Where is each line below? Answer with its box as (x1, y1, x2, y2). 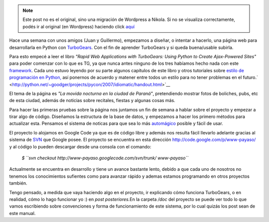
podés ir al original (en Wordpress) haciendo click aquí (22, 23, 134, 29)
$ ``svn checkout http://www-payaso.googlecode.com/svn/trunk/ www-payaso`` (21, 155, 189, 161)
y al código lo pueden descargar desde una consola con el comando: (9, 143, 151, 149)
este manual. (9, 210, 36, 216)
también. (9, 180, 27, 186)
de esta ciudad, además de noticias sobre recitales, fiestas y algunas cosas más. (9, 98, 175, 104)
